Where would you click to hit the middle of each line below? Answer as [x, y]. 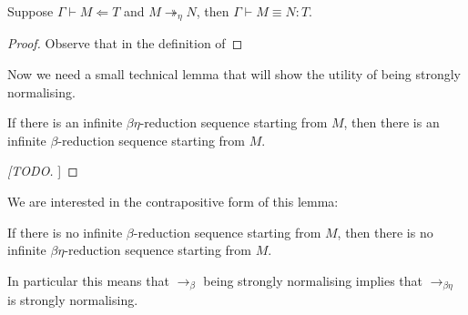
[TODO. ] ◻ [43, 171]
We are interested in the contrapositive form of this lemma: [173, 202]
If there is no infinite [65, 232]
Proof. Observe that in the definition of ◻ [125, 43]
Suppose [31, 11]
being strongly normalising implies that [313, 280]
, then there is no [385, 232]
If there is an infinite [65, 122]
